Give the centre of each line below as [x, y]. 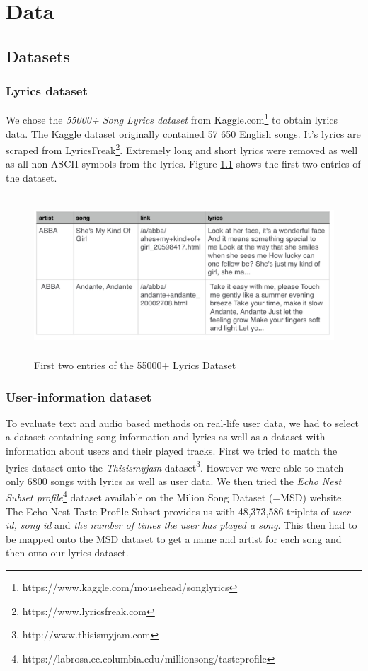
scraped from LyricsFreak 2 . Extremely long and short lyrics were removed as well [182, 149]
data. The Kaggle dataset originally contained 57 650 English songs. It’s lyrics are [183, 133]
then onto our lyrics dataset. [67, 553]
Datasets [38, 56]
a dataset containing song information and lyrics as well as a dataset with [166, 437]
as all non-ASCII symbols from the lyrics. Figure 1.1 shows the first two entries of [183, 164]
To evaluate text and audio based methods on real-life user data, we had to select [182, 422]
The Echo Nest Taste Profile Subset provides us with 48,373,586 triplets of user [178, 511]
